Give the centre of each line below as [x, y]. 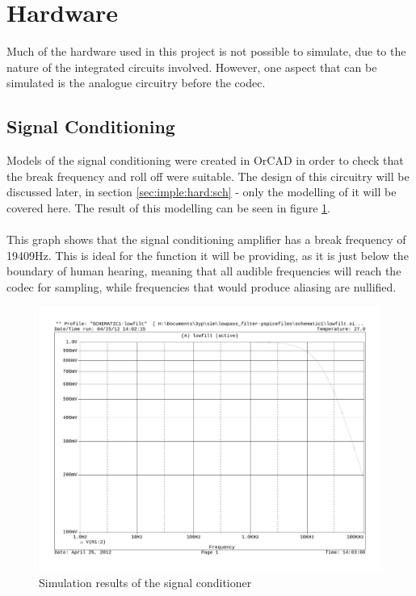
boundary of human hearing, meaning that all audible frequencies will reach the [204, 271]
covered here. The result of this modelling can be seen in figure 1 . [168, 207]
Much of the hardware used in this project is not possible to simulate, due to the [206, 51]
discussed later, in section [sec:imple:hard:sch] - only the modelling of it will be [202, 192]
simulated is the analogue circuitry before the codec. [136, 83]
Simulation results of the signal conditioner [145, 582]
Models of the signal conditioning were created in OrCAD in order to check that [205, 160]
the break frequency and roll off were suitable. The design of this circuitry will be [208, 176]
